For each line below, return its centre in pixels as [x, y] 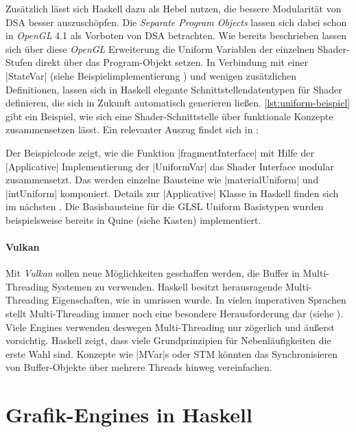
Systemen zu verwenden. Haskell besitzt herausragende [167, 286]
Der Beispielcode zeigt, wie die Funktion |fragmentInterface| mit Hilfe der [160, 152]
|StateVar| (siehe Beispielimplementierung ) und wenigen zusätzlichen [151, 75]
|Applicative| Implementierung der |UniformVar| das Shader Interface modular [170, 166]
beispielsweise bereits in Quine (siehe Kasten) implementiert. [133, 219]
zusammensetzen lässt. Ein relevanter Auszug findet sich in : [132, 129]
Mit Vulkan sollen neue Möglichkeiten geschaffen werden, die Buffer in [153, 273]
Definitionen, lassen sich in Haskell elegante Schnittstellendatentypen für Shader [174, 89]
